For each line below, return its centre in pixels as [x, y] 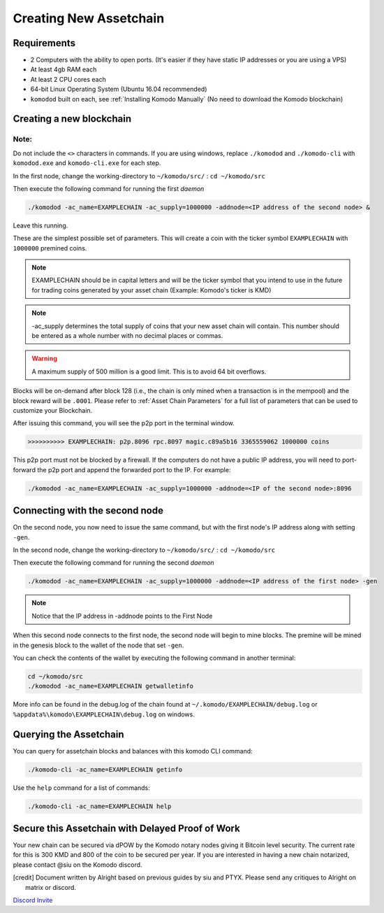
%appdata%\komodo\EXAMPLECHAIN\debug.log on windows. [104, 714]
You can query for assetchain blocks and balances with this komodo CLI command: [133, 751]
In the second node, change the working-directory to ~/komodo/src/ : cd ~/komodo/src [144, 550]
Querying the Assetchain [69, 734]
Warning [44, 359]
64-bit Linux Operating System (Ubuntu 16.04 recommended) [119, 89]
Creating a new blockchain [72, 119]
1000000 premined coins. [50, 248]
